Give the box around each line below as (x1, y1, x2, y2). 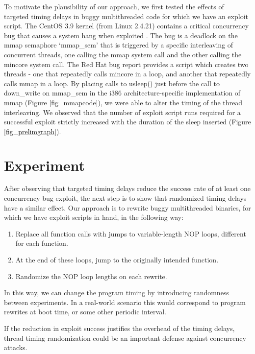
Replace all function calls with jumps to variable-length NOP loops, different (15, 228, 246, 238)
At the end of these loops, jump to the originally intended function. (15, 255, 219, 264)
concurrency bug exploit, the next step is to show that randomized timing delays (4, 193, 247, 203)
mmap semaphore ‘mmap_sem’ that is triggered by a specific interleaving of (4, 40, 233, 50)
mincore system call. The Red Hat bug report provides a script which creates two (4, 59, 249, 69)
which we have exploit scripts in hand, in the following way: (4, 212, 184, 222)
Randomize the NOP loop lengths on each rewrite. (15, 271, 167, 281)
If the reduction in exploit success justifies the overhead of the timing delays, (4, 323, 235, 333)
